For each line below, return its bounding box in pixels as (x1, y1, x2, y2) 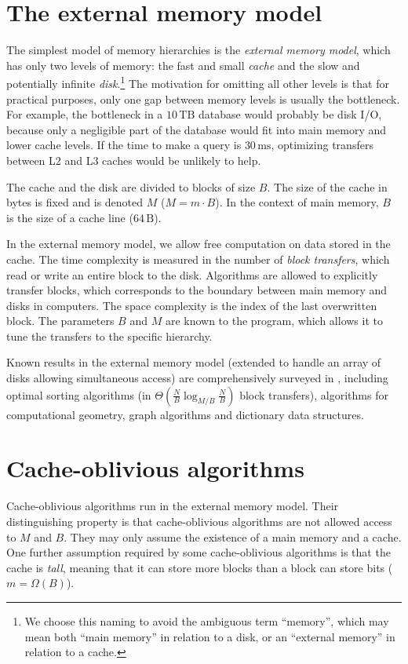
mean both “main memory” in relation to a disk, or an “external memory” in (24, 628, 395, 644)
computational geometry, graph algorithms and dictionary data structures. (6, 406, 364, 422)
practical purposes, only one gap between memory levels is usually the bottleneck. (6, 90, 400, 107)
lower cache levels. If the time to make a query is (6, 137, 242, 153)
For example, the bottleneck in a (6, 106, 163, 122)
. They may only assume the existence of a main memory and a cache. (64, 528, 402, 545)
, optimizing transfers (271, 137, 373, 153)
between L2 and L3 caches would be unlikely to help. (6, 151, 261, 168)
